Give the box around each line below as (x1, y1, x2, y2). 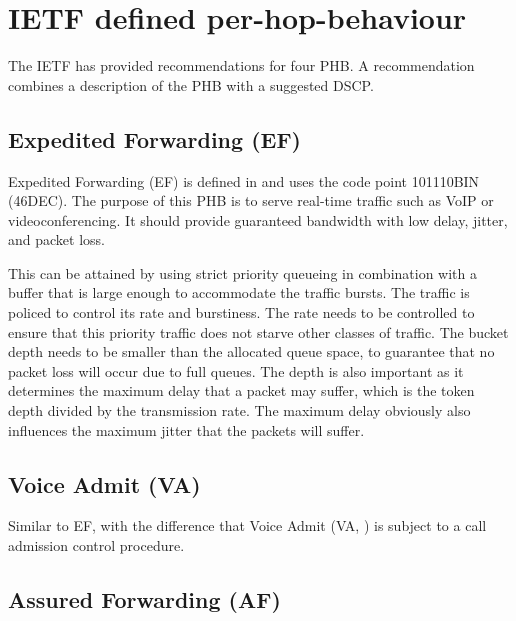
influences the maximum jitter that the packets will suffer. (8, 419, 365, 440)
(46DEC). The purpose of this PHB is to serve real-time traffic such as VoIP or (8, 190, 494, 211)
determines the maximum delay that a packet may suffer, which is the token (8, 380, 475, 401)
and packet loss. (8, 229, 105, 250)
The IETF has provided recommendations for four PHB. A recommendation (8, 55, 475, 76)
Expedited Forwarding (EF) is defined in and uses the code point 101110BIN (8, 170, 480, 191)
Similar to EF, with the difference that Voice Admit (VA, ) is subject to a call (8, 515, 487, 536)
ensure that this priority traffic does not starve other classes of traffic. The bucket (8, 321, 509, 342)
